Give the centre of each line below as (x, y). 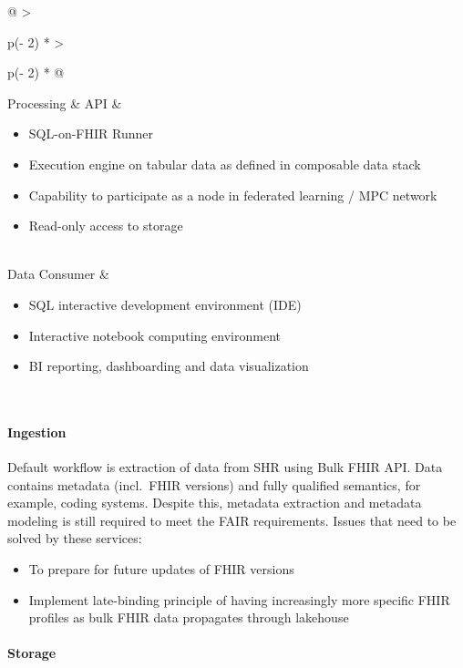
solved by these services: (75, 538)
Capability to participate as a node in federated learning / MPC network (233, 195)
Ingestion (37, 432)
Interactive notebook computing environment (155, 335)
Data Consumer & (58, 274)
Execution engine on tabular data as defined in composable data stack (225, 164)
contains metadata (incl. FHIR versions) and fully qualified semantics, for (214, 484)
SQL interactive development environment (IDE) (165, 304)
